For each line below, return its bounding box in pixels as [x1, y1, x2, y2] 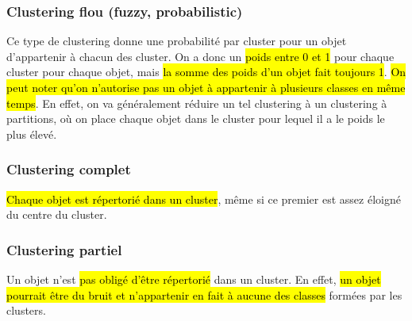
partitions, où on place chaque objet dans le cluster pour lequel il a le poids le [6, 110, 385, 127]
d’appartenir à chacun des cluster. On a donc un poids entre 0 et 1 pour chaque [6, 48, 395, 64]
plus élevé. [6, 125, 57, 142]
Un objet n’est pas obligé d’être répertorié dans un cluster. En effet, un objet [6, 271, 381, 287]
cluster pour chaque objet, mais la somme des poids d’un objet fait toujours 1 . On [6, 63, 406, 80]
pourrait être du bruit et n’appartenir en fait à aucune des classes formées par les [6, 286, 402, 303]
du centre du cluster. [6, 206, 107, 223]
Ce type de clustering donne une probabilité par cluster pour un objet [6, 32, 347, 49]
